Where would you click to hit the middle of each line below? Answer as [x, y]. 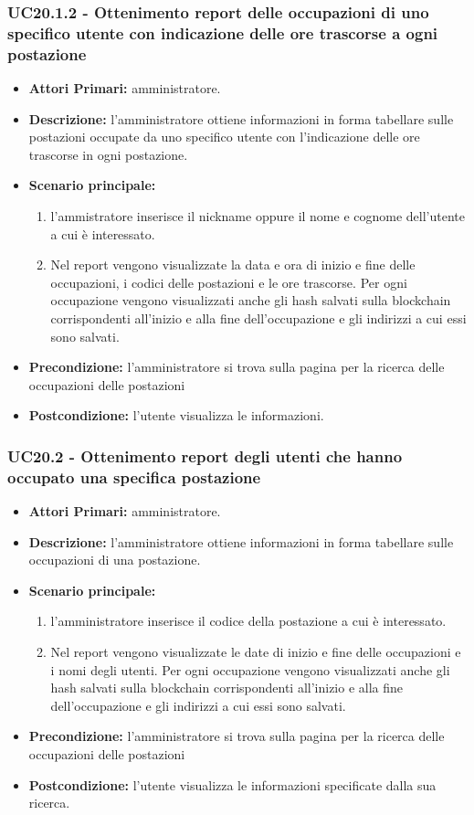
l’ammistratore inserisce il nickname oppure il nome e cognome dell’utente [258, 216]
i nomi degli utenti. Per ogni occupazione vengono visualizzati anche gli [250, 669]
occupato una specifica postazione [134, 476]
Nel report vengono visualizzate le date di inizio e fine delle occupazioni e [256, 652]
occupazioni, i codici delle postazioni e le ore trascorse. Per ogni [229, 282]
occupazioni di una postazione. [115, 560]
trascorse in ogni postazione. [108, 154]
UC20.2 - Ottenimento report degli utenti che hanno [205, 455]
